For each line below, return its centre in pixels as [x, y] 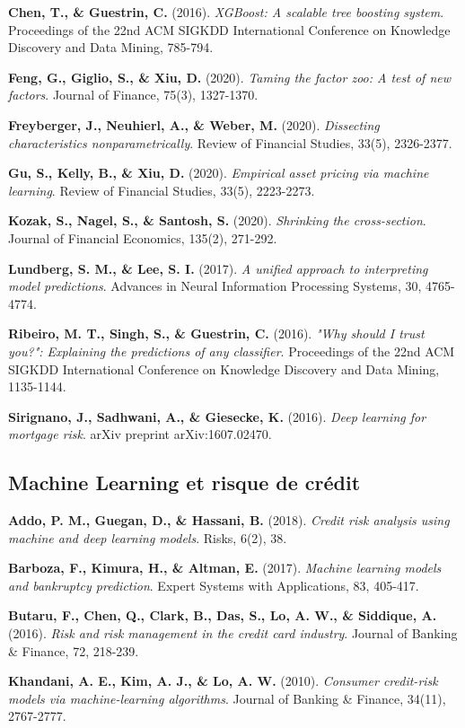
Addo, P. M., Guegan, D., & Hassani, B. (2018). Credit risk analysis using [229, 520]
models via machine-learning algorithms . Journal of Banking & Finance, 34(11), [227, 698]
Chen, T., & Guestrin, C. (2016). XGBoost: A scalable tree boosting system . [226, 12]
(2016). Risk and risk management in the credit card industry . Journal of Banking [233, 633]
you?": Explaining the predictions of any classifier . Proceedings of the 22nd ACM [232, 351]
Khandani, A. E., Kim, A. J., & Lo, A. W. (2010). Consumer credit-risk [223, 681]
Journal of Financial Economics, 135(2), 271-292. [143, 237]
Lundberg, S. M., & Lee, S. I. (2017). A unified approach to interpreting [218, 268]
